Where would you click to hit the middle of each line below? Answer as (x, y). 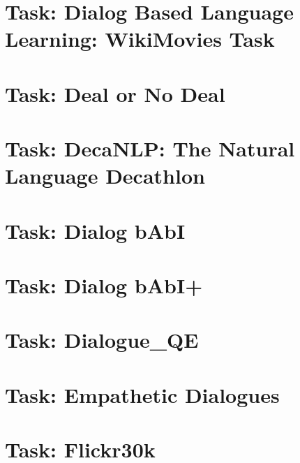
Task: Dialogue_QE (102, 340)
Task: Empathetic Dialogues (142, 394)
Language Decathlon (105, 176)
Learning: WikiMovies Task (140, 39)
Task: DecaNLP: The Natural (150, 148)
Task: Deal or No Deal (115, 93)
